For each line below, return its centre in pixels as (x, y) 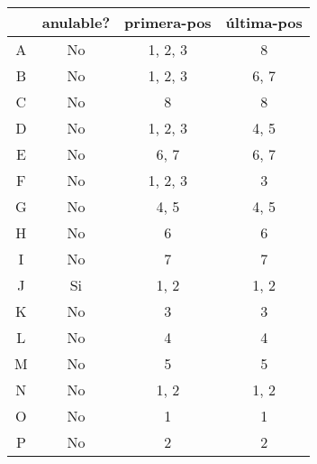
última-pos (264, 22)
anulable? (76, 22)
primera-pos (168, 22)
